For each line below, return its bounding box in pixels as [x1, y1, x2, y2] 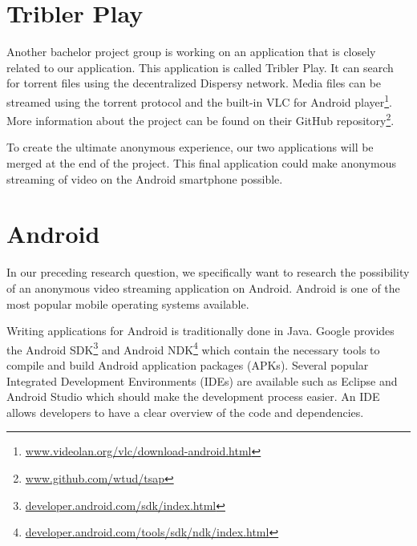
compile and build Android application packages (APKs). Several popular [6, 356, 369, 373]
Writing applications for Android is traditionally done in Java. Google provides [6, 322, 395, 339]
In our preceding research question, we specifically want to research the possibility [6, 264, 410, 281]
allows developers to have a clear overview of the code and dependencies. [6, 403, 364, 420]
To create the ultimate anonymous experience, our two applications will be [6, 139, 374, 156]
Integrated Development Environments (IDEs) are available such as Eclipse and [6, 372, 398, 389]
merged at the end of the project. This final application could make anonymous [6, 155, 396, 171]
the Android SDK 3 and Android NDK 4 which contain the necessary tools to [6, 338, 380, 358]
